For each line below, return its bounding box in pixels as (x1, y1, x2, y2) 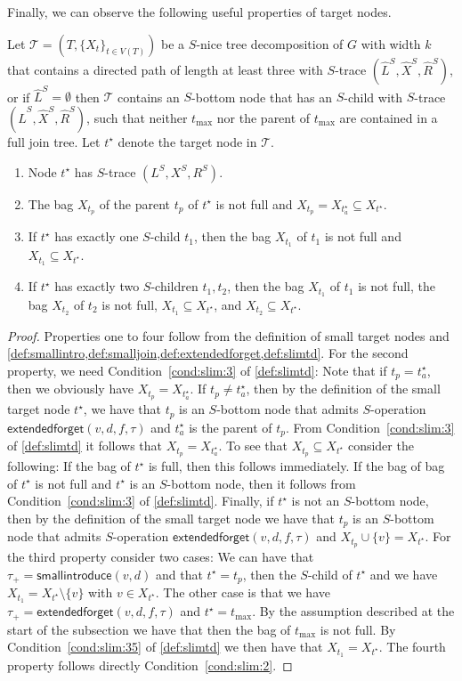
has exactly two (54, 277, 140, 296)
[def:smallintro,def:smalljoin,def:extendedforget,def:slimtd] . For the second (7, 344, 409, 362)
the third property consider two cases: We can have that (7, 547, 314, 566)
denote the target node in (118, 132, 257, 150)
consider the (347, 436, 414, 455)
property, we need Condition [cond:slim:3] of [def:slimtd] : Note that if (7, 361, 387, 379)
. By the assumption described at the (252, 602, 455, 620)
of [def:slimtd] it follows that (7, 436, 163, 455)
